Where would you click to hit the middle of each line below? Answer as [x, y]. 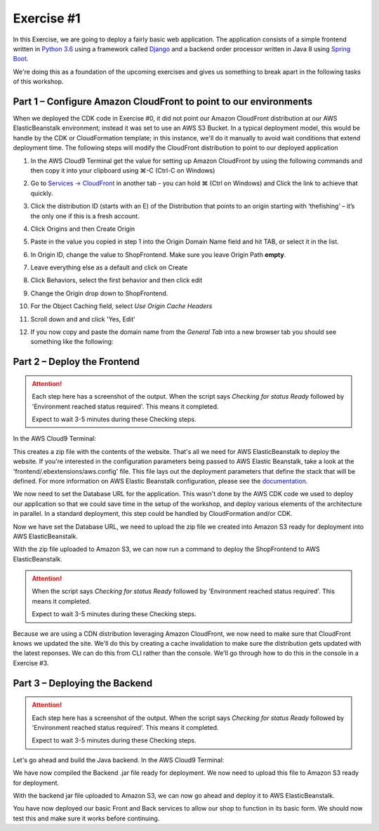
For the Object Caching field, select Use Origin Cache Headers [121, 306]
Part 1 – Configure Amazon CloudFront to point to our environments [163, 101]
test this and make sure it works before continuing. [86, 818]
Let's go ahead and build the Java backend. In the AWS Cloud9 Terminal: [119, 760]
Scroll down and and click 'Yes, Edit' [83, 319]
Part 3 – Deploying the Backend [83, 683]
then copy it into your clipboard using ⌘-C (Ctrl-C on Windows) [123, 170]
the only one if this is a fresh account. [85, 216]
